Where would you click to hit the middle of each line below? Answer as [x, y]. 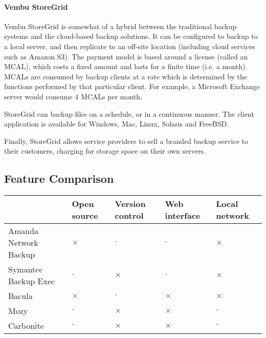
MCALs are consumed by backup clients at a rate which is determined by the [126, 76]
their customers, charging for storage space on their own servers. [105, 151]
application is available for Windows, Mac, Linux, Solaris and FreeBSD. [117, 124]
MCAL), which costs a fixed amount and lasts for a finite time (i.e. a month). [126, 66]
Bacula [20, 296]
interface [183, 216]
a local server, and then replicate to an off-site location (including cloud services [130, 46]
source [85, 216]
